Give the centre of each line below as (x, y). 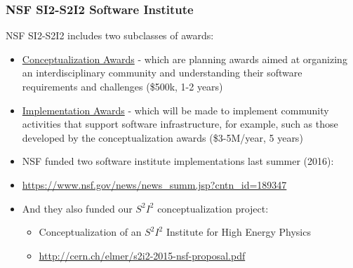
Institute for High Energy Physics (238, 232)
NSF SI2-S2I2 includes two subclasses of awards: (110, 35)
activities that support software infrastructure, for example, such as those (180, 124)
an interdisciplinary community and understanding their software (162, 73)
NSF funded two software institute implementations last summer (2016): (178, 161)
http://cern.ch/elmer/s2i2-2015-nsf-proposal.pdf (142, 255)
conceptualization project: (213, 208)
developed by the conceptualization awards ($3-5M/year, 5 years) (162, 137)
